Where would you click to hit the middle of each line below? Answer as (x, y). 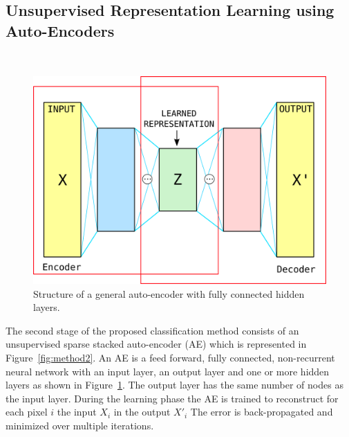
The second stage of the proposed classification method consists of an (152, 330)
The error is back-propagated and (262, 412)
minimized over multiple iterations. (80, 425)
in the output (142, 412)
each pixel (27, 412)
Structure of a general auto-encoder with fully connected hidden (169, 293)
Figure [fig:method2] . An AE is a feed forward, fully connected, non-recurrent (170, 357)
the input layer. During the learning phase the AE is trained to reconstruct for (172, 398)
